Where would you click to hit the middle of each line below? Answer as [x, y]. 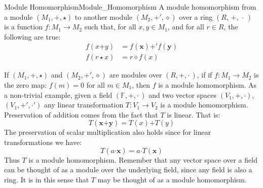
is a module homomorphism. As [208, 85]
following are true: [32, 36]
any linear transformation [84, 105]
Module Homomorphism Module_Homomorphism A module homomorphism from [130, 7]
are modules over [136, 75]
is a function [23, 27]
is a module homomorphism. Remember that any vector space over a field [143, 159]
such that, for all [110, 27]
